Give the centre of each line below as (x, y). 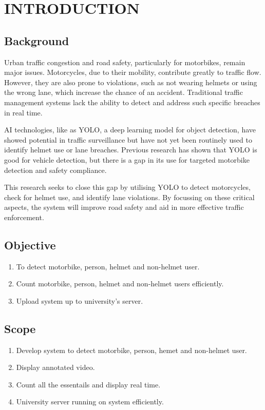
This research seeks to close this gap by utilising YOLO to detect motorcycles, (127, 187)
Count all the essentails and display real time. (88, 384)
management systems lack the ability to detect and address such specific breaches (132, 102)
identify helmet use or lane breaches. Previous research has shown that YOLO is (131, 150)
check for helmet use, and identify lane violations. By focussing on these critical (129, 197)
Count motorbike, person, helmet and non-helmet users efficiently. (120, 284)
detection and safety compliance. (55, 170)
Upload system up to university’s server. (80, 300)
